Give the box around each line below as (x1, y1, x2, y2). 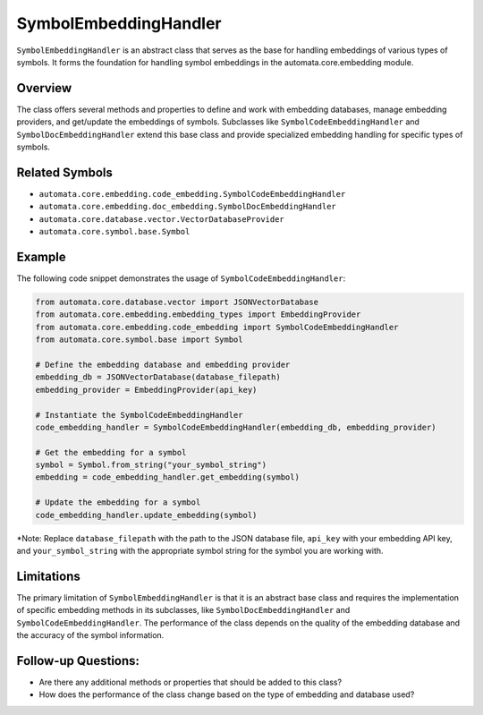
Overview (16, 81, 72, 96)
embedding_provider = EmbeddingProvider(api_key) (35, 385, 258, 395)
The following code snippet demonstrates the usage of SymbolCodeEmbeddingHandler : (16, 273, 346, 284)
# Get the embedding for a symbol (35, 447, 187, 457)
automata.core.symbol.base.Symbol (38, 226, 191, 237)
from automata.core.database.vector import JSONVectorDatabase (35, 296, 319, 307)
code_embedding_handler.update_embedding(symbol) (35, 510, 258, 520)
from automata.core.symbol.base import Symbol (35, 335, 243, 345)
